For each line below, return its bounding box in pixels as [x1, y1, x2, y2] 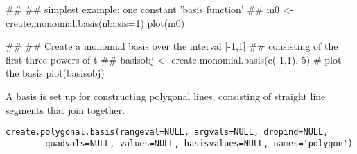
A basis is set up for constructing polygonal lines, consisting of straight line [6, 88, 326, 103]
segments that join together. [6, 102, 125, 117]
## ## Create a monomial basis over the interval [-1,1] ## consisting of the [6, 39, 338, 53]
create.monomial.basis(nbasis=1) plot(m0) [6, 15, 185, 30]
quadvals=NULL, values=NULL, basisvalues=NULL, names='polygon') [45, 138, 354, 148]
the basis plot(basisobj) [6, 66, 105, 80]
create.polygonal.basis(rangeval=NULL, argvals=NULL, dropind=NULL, [6, 127, 329, 137]
